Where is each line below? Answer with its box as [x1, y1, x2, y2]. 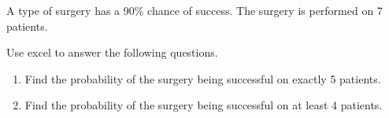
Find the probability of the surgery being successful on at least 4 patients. [24, 97, 383, 113]
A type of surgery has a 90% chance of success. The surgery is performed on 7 [6, 2, 383, 18]
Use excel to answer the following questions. [6, 44, 218, 61]
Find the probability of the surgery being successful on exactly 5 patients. [24, 70, 381, 87]
